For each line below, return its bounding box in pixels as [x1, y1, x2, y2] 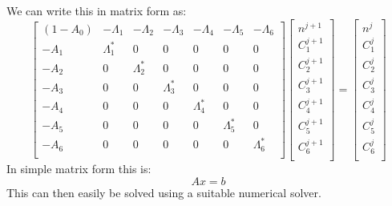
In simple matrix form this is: [6, 160, 152, 177]
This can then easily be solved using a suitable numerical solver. [6, 184, 321, 200]
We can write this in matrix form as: [6, 2, 187, 18]
